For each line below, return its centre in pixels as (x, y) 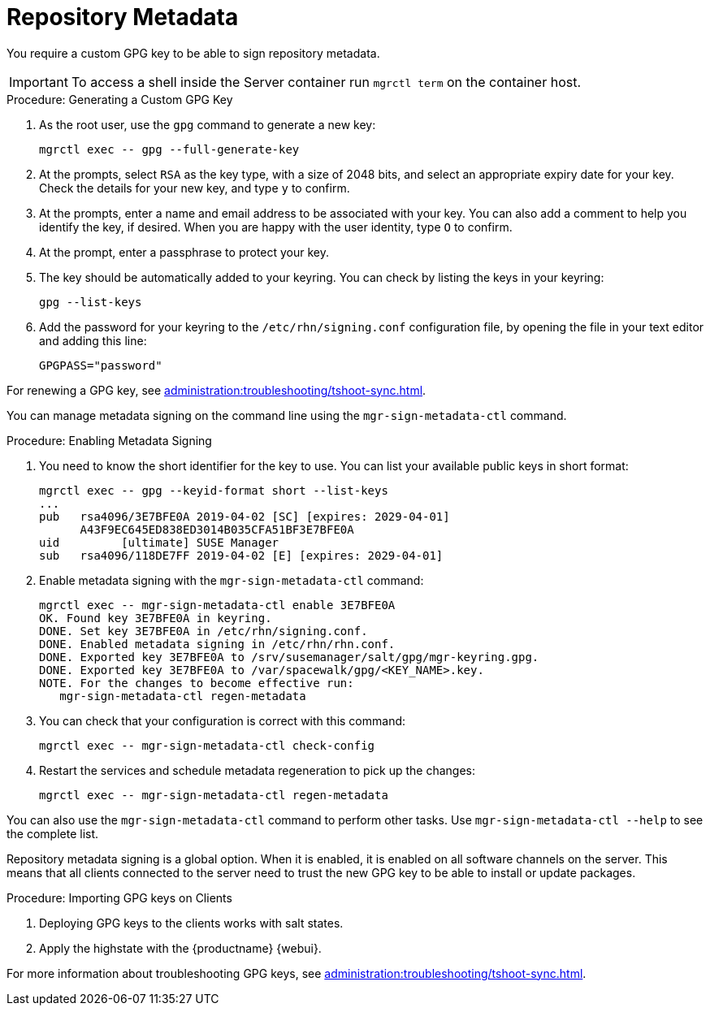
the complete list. (53, 833)
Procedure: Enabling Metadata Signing (109, 440)
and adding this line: (93, 340)
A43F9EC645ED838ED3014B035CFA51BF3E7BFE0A (217, 529)
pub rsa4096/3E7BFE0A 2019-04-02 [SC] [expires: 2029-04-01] (245, 516)
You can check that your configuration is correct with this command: (223, 720)
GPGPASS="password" (101, 365)
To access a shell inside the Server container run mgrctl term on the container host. (326, 82)
